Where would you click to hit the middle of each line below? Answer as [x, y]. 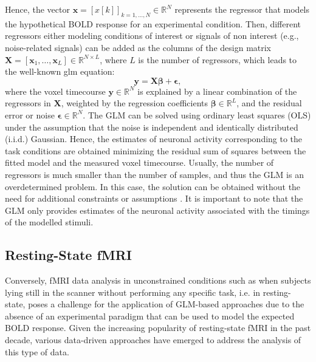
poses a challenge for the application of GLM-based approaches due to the [166, 304]
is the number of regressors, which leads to [218, 59]
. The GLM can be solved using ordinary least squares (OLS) [197, 114]
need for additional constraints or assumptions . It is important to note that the [154, 198]
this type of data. [37, 351]
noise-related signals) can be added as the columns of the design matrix [138, 47]
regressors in [28, 103]
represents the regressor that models [242, 9]
